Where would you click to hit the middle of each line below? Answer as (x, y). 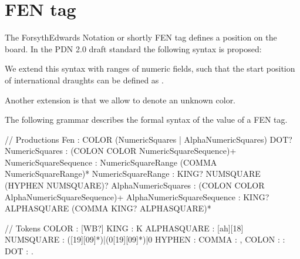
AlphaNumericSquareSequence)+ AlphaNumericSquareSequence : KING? (137, 196)
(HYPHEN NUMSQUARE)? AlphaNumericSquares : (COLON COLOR (135, 185)
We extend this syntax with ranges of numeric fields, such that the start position (150, 68)
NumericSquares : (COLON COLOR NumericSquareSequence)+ (121, 151)
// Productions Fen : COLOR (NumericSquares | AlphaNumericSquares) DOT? (149, 139)
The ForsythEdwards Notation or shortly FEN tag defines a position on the (141, 37)
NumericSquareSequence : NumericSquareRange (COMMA (111, 162)
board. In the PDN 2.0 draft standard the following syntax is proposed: (133, 48)
